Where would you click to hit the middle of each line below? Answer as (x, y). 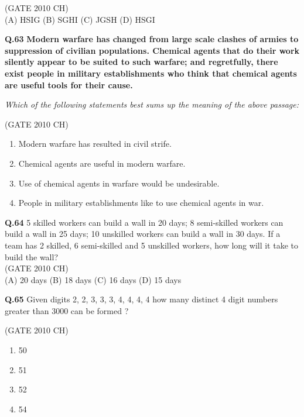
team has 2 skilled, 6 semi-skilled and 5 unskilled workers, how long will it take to (152, 245)
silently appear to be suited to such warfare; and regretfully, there (141, 62)
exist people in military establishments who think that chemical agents (151, 73)
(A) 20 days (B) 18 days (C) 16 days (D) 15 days (93, 279)
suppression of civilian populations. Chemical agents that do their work (152, 50)
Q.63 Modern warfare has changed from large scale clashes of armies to (152, 39)
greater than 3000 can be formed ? (67, 310)
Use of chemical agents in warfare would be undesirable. (119, 183)
